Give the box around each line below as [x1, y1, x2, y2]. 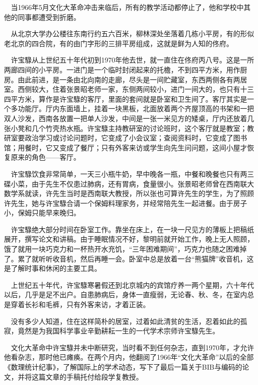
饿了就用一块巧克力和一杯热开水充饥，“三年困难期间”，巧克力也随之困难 [4, 244, 240, 254]
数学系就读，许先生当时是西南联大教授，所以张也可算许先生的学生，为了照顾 [4, 188, 254, 198]
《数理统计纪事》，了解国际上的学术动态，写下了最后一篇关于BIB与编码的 [4, 362, 242, 372]
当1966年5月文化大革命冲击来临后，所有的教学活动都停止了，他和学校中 [11, 2, 244, 12]
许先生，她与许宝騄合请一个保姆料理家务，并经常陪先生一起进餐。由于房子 [4, 197, 247, 208]
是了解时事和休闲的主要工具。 [4, 263, 101, 273]
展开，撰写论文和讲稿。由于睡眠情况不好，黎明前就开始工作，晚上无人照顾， [4, 234, 254, 244]
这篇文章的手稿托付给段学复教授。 [31, 371, 143, 382]
